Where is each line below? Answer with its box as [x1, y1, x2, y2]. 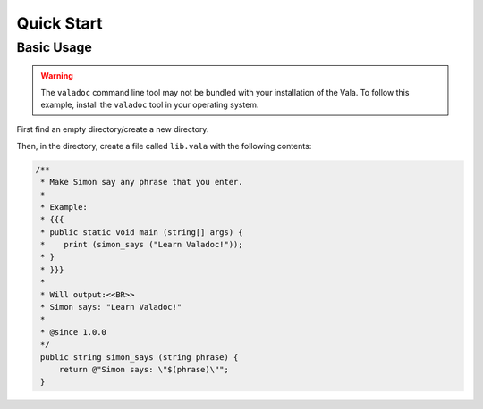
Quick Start [16, 13, 103, 33]
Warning [40, 71, 73, 81]
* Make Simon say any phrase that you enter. [40, 177, 243, 188]
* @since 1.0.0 [40, 327, 107, 337]
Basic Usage [16, 39, 93, 55]
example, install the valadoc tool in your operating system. [40, 99, 259, 110]
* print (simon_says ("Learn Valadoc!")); [40, 239, 243, 250]
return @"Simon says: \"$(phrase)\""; [58, 364, 230, 374]
